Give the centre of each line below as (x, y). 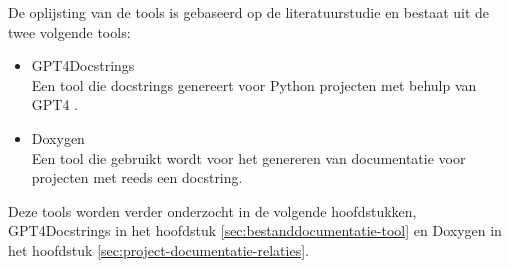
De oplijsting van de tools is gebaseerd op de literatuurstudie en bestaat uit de (249, 12)
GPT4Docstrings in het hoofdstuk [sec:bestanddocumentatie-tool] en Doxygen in (255, 230)
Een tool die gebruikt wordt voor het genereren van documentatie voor (248, 157)
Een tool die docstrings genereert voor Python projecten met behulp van (254, 84)
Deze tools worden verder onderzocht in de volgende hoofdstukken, (212, 210)
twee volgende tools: (69, 31)
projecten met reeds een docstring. (137, 177)
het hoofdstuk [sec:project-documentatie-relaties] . (158, 249)
